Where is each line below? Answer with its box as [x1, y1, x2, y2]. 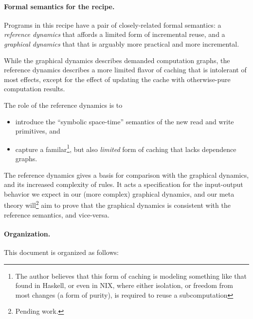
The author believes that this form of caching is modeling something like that [15, 270, 247, 281]
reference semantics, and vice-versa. [4, 209, 109, 219]
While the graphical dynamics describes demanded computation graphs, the [4, 55, 230, 65]
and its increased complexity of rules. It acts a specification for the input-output [4, 179, 243, 189]
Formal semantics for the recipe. [4, 1, 115, 11]
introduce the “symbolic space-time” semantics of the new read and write [15, 116, 234, 126]
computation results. [4, 84, 65, 94]
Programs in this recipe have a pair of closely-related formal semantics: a [4, 19, 221, 30]
